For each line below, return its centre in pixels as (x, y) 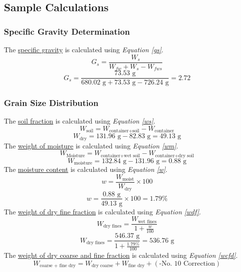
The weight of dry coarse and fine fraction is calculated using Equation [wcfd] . (121, 255)
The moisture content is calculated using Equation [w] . (86, 169)
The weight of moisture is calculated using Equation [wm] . (91, 145)
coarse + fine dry (58, 266)
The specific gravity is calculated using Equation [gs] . (84, 49)
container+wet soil (120, 156)
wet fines (147, 221)
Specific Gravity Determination (67, 31)
